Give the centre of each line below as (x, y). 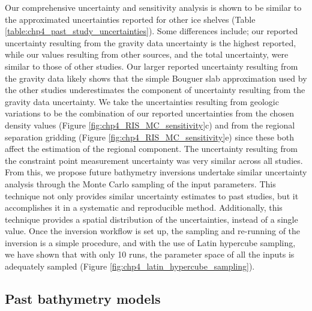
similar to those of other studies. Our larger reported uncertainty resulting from (151, 66)
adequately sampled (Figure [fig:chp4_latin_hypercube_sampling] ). (130, 266)
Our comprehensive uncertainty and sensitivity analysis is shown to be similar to (153, 7)
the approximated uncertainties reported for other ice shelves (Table (130, 19)
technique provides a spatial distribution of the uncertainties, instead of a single (151, 219)
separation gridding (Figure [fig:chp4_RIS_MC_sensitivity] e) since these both (150, 137)
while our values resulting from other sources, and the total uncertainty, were (147, 54)
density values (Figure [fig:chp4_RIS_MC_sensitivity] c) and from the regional (150, 125)
